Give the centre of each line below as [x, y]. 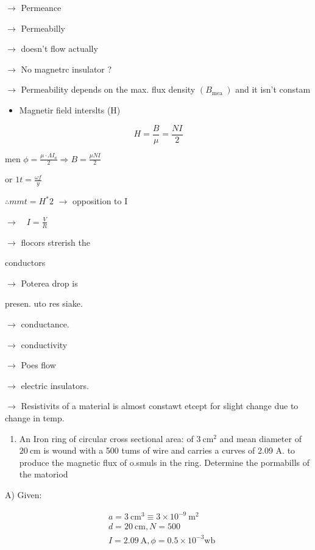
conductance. [45, 324]
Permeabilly [43, 28]
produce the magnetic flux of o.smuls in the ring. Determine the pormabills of [165, 462]
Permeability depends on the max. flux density [108, 89]
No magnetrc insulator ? [66, 69]
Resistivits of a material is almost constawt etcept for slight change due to [160, 406]
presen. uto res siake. [44, 303]
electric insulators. [55, 385]
